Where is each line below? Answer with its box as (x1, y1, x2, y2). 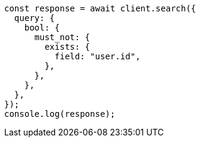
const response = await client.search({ (4, 4, 196, 13)
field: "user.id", (54, 52, 141, 61)
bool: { (24, 23, 60, 32)
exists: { (44, 42, 90, 52)
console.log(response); (4, 109, 116, 119)
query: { (14, 13, 55, 23)
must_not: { (34, 32, 90, 42)
